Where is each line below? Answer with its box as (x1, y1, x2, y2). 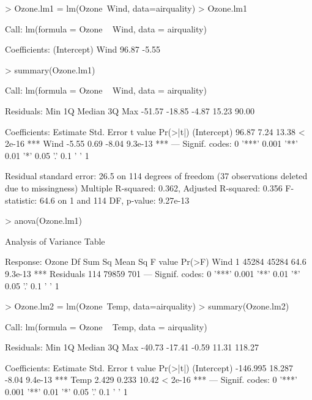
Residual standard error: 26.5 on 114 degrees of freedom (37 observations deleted (5, 169, 308, 182)
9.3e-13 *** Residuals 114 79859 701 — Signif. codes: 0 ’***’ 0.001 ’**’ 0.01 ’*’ (5, 267, 300, 280)
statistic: (5, 193, 37, 206)
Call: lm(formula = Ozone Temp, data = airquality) (5, 320, 207, 333)
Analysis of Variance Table (5, 234, 105, 247)
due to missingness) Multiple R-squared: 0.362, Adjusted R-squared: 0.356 (5, 181, 283, 194)
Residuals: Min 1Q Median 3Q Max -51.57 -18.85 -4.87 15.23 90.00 (5, 104, 254, 117)
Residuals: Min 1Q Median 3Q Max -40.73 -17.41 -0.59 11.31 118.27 (5, 341, 259, 354)
